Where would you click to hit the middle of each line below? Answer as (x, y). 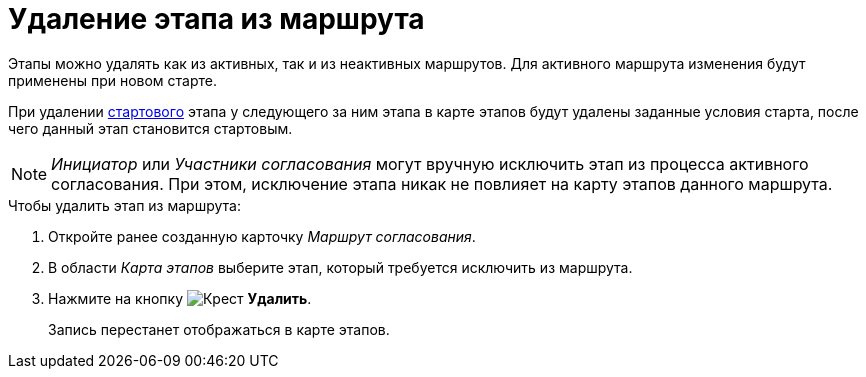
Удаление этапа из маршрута (216, 19)
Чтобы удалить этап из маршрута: (124, 205)
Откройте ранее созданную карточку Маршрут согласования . (262, 236)
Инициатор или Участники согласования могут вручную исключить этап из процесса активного (430, 163)
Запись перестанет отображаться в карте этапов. (219, 329)
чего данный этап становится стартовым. (150, 128)
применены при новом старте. (113, 80)
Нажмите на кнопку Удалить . (180, 298)
